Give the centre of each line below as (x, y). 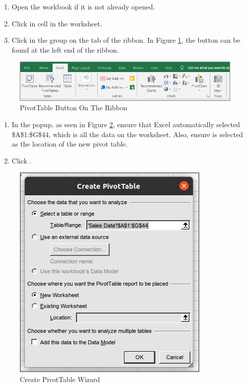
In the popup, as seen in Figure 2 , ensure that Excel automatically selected (126, 124)
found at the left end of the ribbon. (65, 49)
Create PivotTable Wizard (60, 379)
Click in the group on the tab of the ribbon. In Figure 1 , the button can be (126, 40)
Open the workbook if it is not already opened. (83, 6)
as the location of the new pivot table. (70, 144)
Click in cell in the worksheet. (57, 23)
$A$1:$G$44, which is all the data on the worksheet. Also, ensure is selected (127, 134)
